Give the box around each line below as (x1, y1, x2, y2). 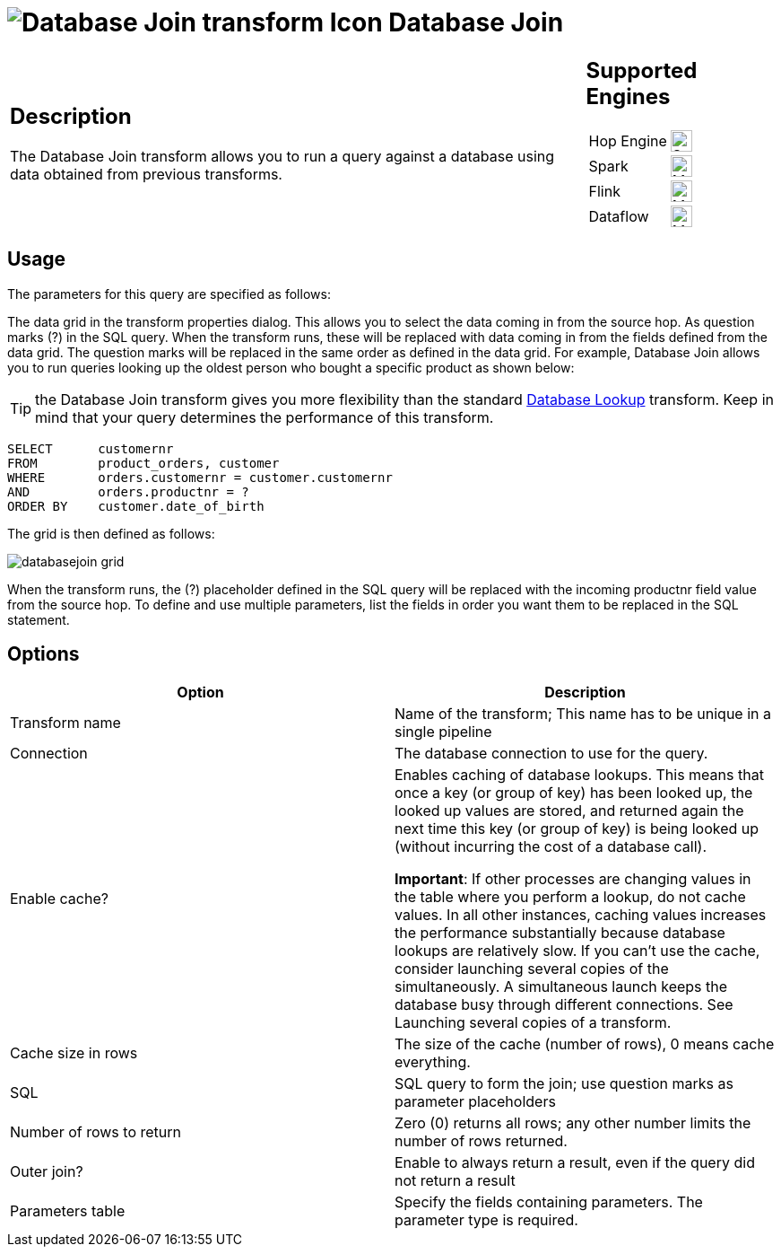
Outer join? (10, 1162, 83, 1181)
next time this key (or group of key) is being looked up (395, 820, 759, 838)
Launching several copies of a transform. (395, 1013, 672, 1032)
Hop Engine (588, 131, 667, 150)
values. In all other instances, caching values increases (395, 906, 767, 925)
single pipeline (395, 723, 492, 741)
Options (7, 642, 80, 665)
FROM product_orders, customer (7, 455, 280, 470)
